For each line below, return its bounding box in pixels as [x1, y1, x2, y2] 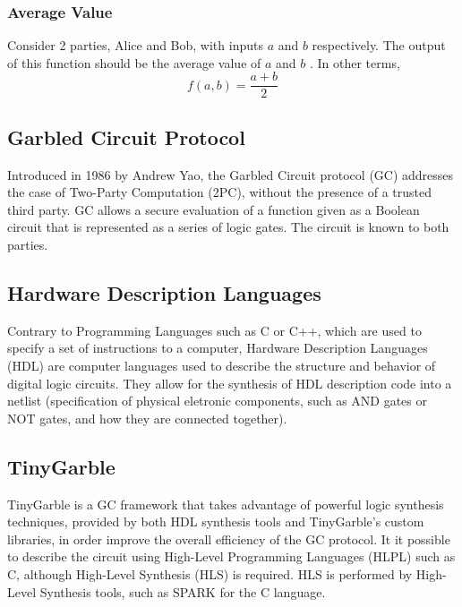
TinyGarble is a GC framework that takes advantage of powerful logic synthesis [7, 494, 444, 513]
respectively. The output [312, 36, 446, 55]
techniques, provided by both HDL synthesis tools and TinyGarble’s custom [7, 512, 424, 531]
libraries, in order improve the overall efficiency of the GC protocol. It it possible [7, 529, 450, 548]
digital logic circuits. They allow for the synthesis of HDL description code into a [7, 373, 452, 392]
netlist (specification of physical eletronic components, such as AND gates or [7, 391, 427, 410]
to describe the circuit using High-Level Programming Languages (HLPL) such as [7, 547, 456, 566]
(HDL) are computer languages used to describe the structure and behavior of [7, 356, 436, 375]
